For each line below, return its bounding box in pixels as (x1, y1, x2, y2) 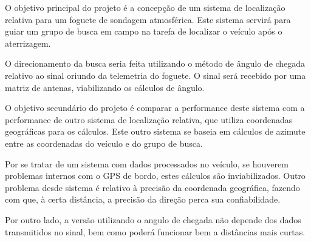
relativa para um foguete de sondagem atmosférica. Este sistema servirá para (5, 13, 291, 25)
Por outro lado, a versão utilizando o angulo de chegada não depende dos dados (5, 213, 301, 226)
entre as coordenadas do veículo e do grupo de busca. (5, 136, 203, 149)
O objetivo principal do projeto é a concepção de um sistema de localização (5, 1, 285, 13)
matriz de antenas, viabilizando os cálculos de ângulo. (5, 81, 205, 93)
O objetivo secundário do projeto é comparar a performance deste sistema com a (5, 101, 305, 114)
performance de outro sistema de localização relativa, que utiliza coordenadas (5, 113, 293, 126)
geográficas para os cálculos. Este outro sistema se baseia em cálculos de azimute (5, 125, 306, 138)
